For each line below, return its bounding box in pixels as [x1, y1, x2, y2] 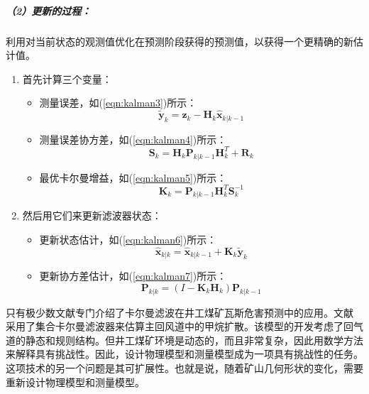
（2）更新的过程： [6, 3, 92, 18]
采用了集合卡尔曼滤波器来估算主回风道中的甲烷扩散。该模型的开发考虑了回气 [6, 319, 363, 334]
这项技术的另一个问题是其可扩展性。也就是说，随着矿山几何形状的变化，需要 [6, 361, 363, 376]
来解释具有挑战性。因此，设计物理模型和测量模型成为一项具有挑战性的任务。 [6, 346, 363, 361]
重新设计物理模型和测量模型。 [6, 374, 145, 389]
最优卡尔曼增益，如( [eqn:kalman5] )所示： [39, 170, 227, 185]
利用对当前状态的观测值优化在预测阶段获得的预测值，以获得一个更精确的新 [6, 33, 353, 48]
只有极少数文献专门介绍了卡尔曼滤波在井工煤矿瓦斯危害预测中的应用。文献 [6, 305, 353, 319]
